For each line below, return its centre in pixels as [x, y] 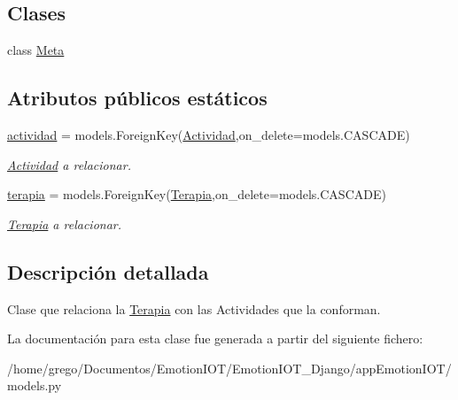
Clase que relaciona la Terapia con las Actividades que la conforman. [194, 308]
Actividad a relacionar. [69, 164]
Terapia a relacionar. [65, 223]
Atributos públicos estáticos [137, 98]
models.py [35, 385]
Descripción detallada [108, 271]
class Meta [36, 50]
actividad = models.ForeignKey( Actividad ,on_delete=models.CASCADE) [209, 135]
